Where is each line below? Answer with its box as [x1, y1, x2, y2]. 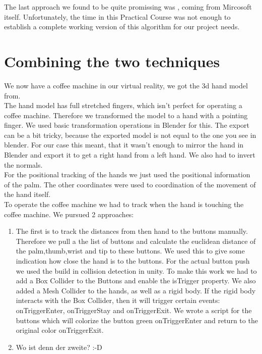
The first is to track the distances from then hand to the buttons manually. [16, 226, 248, 236]
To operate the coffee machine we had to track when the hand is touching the [4, 199, 244, 210]
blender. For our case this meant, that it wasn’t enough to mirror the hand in [4, 139, 244, 150]
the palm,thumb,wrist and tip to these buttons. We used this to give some [16, 245, 245, 256]
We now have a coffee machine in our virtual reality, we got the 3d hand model [4, 80, 248, 90]
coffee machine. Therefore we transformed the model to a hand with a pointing [4, 110, 248, 120]
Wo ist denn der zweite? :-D [16, 341, 102, 352]
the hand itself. [4, 189, 51, 199]
